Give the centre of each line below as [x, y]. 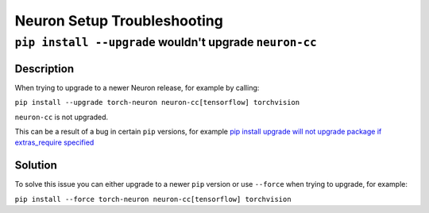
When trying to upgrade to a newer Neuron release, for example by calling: [137, 87]
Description [44, 69]
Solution [36, 166]
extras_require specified [54, 142]
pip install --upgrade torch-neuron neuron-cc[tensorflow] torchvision [157, 103]
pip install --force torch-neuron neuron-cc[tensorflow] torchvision [153, 199]
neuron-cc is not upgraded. [62, 117]
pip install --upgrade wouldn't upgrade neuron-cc [166, 42]
